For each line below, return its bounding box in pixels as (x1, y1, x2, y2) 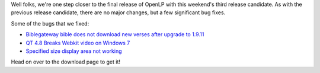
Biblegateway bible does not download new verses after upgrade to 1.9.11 (25, 31, 204, 38)
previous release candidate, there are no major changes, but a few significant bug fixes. (11, 9, 226, 16)
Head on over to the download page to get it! (11, 58, 121, 65)
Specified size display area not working (25, 47, 122, 55)
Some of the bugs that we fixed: (11, 20, 89, 27)
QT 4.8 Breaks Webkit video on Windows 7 (25, 39, 130, 46)
